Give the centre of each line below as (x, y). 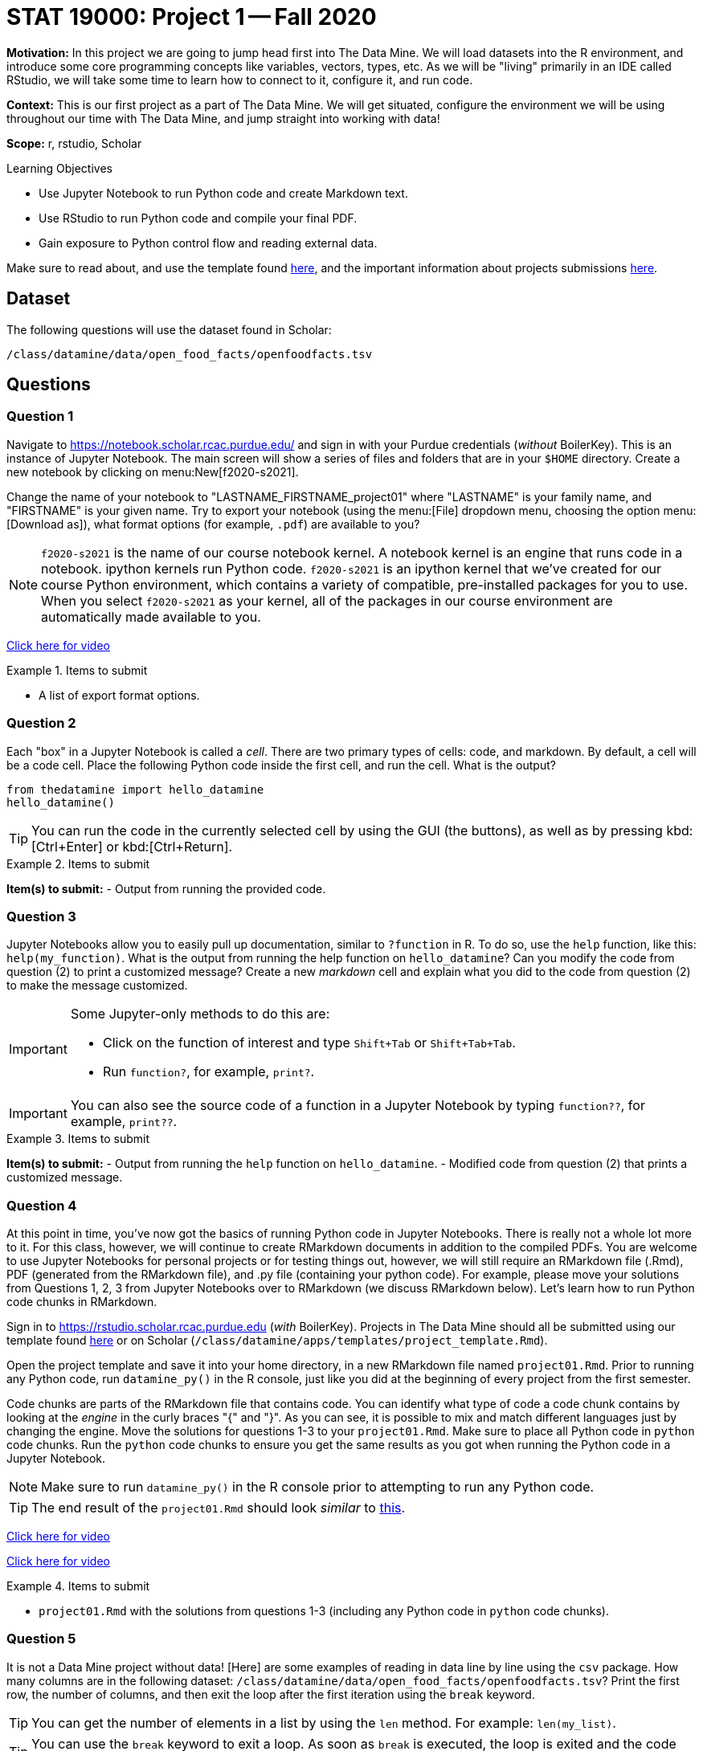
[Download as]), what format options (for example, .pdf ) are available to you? (213, 524)
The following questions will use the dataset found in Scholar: (169, 329)
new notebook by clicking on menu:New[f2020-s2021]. (153, 471)
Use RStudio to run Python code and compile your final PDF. (198, 218)
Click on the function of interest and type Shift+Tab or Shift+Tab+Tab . (309, 1043)
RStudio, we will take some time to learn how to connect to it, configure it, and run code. (240, 80)
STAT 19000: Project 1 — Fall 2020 (192, 17)
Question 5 (41, 1639)
